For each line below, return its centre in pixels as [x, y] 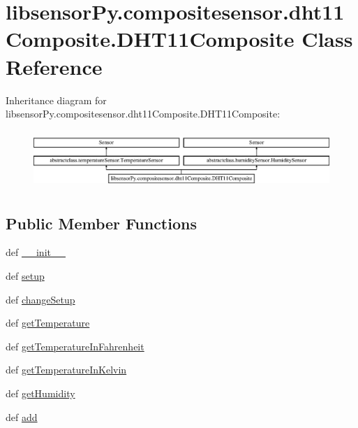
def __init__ [36, 252]
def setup [25, 276]
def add [22, 416]
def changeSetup [40, 299]
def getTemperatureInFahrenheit [75, 346]
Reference [54, 66]
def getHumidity [40, 393]
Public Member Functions [101, 223]
